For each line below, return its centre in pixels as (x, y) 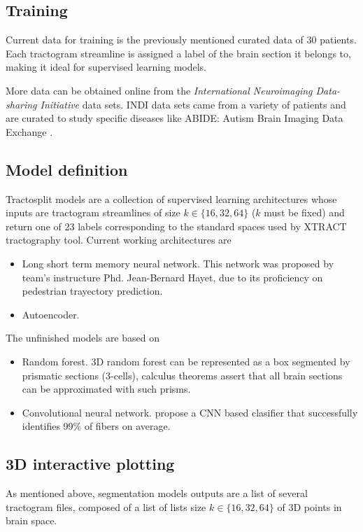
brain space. (31, 520)
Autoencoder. (51, 314)
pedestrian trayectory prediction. (92, 291)
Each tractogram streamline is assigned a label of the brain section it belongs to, (178, 53)
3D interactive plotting (90, 464)
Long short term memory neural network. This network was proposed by (178, 263)
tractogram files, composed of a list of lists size (106, 506)
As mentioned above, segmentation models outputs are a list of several (157, 493)
